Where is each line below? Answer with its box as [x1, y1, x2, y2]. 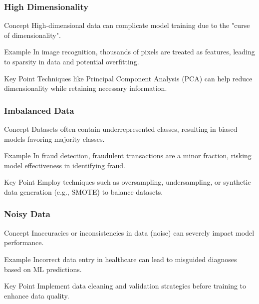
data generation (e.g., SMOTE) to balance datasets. [4, 186, 163, 197]
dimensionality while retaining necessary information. [4, 83, 167, 93]
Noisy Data [4, 208, 51, 220]
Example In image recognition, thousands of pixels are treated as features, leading [4, 46, 255, 57]
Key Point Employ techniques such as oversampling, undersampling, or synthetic [4, 177, 251, 187]
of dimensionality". [4, 29, 61, 40]
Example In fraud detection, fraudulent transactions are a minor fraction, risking [4, 150, 252, 161]
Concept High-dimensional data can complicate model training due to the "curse [4, 20, 250, 30]
